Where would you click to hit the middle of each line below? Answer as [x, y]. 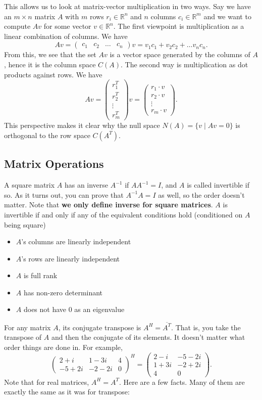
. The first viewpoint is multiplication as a [179, 26]
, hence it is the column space [50, 64]
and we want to [227, 16]
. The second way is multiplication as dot [185, 64]
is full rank [40, 275]
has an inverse [86, 185]
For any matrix [28, 327]
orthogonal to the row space [47, 135]
